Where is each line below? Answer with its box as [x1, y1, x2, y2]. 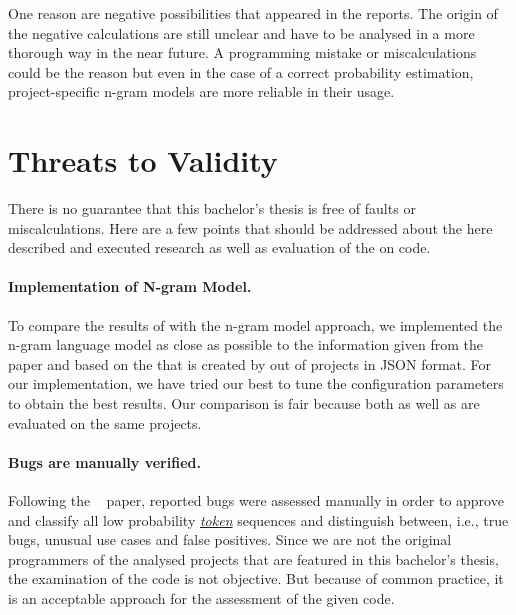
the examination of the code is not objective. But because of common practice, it [8, 568, 504, 589]
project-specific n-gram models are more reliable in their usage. [8, 81, 395, 102]
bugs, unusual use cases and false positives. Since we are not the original [8, 529, 452, 550]
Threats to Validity [8, 140, 278, 181]
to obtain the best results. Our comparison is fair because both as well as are [8, 393, 480, 414]
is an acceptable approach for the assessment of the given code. [8, 588, 395, 608]
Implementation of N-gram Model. [8, 276, 252, 297]
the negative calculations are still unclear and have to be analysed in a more [8, 22, 475, 43]
